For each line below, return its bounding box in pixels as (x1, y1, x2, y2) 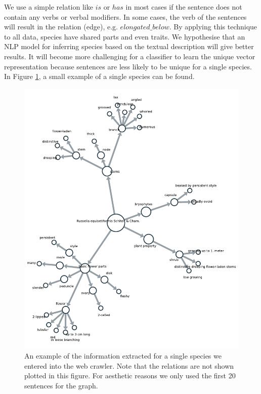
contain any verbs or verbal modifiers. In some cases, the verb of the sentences (4, 11, 247, 22)
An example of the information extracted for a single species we (24, 350, 222, 361)
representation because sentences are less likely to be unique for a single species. (4, 61, 252, 71)
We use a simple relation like (4, 2, 93, 12)
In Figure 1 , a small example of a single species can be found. (4, 71, 195, 82)
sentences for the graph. (24, 380, 98, 390)
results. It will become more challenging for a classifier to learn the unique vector (4, 51, 255, 61)
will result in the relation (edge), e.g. (4, 21, 118, 32)
